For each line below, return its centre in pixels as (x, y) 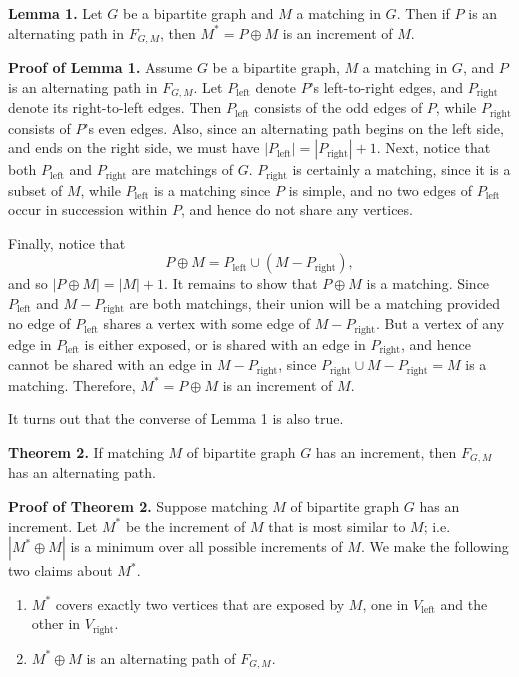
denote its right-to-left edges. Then (115, 107)
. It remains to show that (241, 283)
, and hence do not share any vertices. (296, 209)
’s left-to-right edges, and (386, 86)
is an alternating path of (161, 657)
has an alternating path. (82, 472)
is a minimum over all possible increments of (206, 546)
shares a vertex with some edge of (206, 323)
